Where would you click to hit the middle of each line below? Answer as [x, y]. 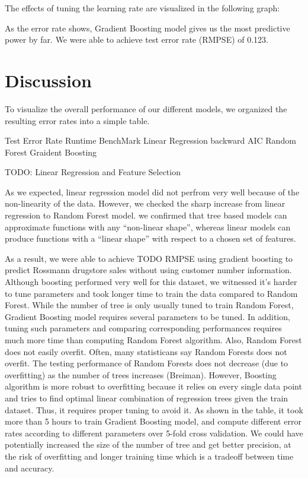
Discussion [48, 80]
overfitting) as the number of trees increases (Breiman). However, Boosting [141, 374]
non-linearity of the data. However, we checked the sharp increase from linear [145, 203]
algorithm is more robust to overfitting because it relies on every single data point [153, 386]
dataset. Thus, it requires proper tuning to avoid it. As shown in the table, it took [154, 409]
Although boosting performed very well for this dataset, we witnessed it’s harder [151, 282]
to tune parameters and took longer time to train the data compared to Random [151, 293]
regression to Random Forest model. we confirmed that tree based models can [146, 215]
